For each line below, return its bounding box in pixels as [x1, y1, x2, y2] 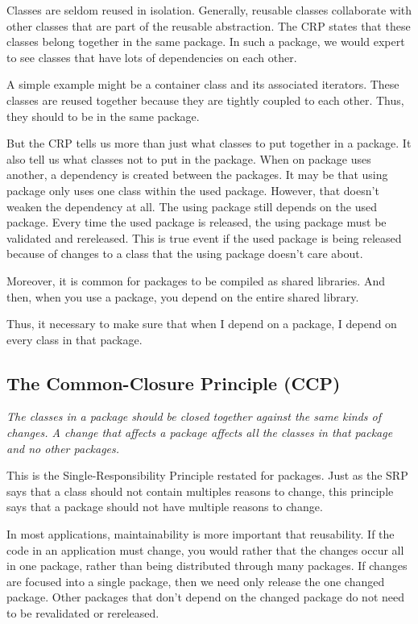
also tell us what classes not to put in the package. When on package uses [6, 150, 371, 167]
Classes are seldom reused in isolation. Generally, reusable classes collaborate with [6, 2, 412, 18]
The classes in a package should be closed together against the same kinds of [6, 408, 381, 425]
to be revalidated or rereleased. [6, 605, 159, 622]
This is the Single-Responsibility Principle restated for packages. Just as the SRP [6, 467, 408, 484]
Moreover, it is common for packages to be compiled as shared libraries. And [6, 272, 385, 289]
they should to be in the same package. [6, 107, 200, 124]
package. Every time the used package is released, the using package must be [6, 214, 387, 231]
